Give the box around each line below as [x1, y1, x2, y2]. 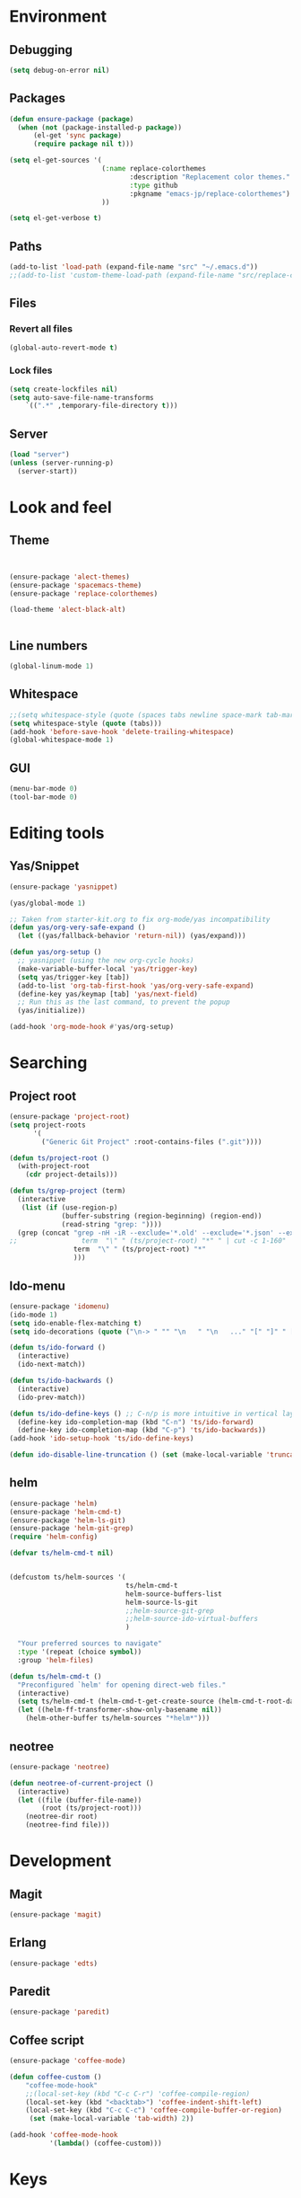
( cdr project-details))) [25, 1170, 118, 1179]
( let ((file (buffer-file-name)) [17, 1795, 142, 1804]
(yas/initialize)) [17, 1006, 87, 1015]
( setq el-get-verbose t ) [9, 214, 102, 223]
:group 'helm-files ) [17, 1655, 94, 1664]
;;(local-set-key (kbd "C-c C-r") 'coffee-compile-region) [25, 2089, 251, 2098]
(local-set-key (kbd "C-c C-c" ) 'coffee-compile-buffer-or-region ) [25, 2105, 282, 2115]
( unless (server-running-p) [9, 458, 115, 468]
